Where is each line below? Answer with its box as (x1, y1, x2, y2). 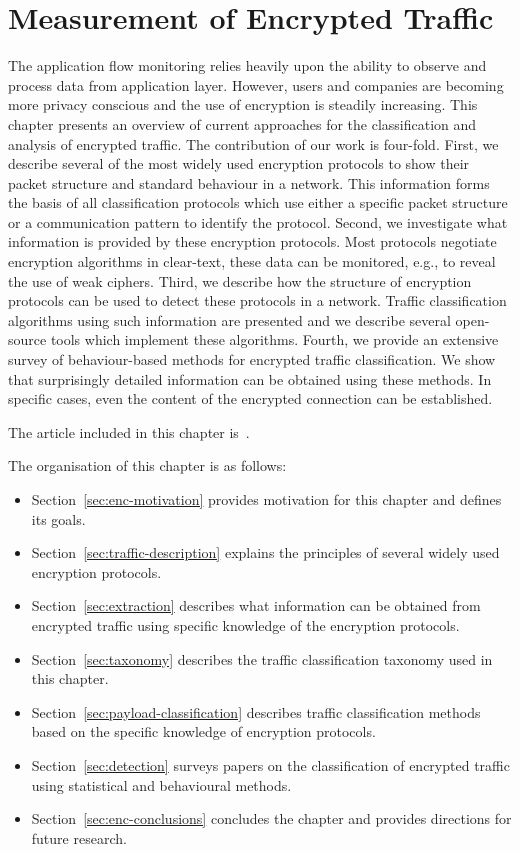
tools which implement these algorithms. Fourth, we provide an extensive (50, 329, 499, 350)
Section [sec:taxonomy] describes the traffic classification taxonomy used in (31, 648, 493, 669)
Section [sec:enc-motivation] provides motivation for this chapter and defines (31, 489, 502, 509)
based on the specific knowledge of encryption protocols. (31, 721, 376, 742)
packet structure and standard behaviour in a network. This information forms (8, 172, 490, 193)
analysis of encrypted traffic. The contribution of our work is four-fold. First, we (8, 133, 499, 154)
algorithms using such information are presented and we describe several (8, 309, 451, 330)
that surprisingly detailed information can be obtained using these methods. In (8, 368, 492, 389)
